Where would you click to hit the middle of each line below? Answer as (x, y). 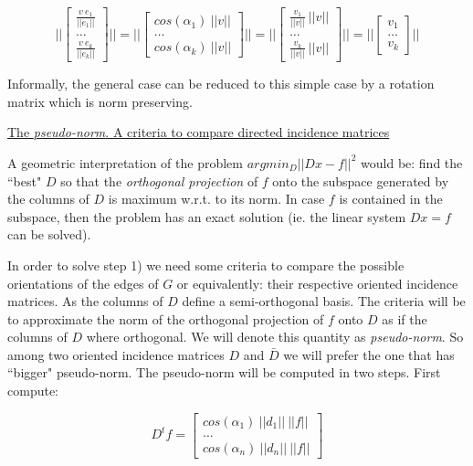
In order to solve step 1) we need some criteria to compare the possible (206, 265)
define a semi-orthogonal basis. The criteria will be (324, 301)
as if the (405, 318)
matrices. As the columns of (85, 301)
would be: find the (412, 162)
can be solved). (49, 234)
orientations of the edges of (83, 283)
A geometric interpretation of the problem (125, 162)
